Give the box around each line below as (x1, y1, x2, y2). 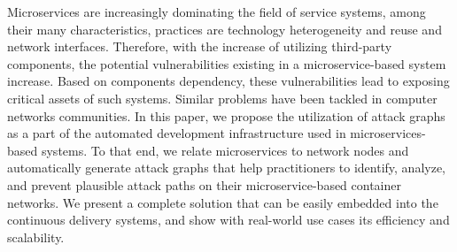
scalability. (7, 227, 65, 246)
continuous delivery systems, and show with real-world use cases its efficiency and (7, 210, 450, 229)
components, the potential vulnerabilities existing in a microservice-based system (7, 54, 446, 73)
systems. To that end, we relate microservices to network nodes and (41, 141, 409, 159)
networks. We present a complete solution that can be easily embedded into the (7, 193, 438, 211)
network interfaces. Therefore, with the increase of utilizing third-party (7, 37, 392, 56)
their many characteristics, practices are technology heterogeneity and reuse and (7, 19, 442, 38)
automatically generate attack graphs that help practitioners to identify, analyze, (7, 158, 446, 177)
